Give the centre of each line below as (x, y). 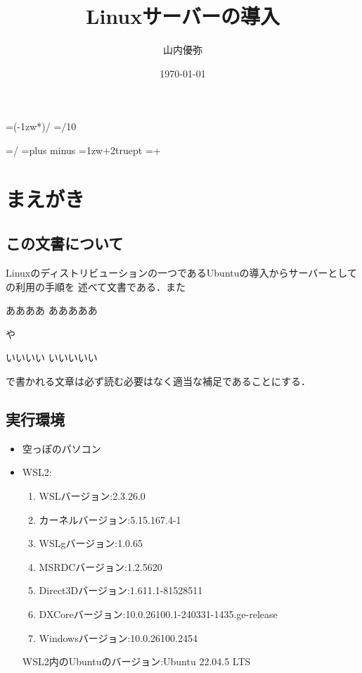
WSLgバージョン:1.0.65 (91, 543)
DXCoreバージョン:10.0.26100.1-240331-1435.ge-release (158, 614)
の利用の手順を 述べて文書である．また (96, 286)
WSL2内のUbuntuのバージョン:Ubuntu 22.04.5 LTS (136, 661)
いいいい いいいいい (52, 357)
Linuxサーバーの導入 (183, 16)
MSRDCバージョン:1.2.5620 (101, 566)
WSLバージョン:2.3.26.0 (92, 496)
